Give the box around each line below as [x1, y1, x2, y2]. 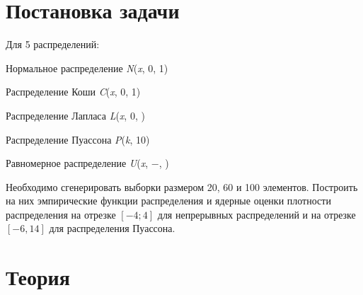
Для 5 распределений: [6, 37, 100, 52]
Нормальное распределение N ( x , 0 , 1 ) [6, 60, 168, 75]
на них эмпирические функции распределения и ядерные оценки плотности [6, 193, 331, 208]
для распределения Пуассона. [49, 221, 175, 236]
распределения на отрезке [6, 207, 116, 221]
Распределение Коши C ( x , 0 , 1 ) [6, 84, 141, 99]
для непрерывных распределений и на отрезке [157, 207, 356, 221]
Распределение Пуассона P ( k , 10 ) [6, 132, 150, 146]
